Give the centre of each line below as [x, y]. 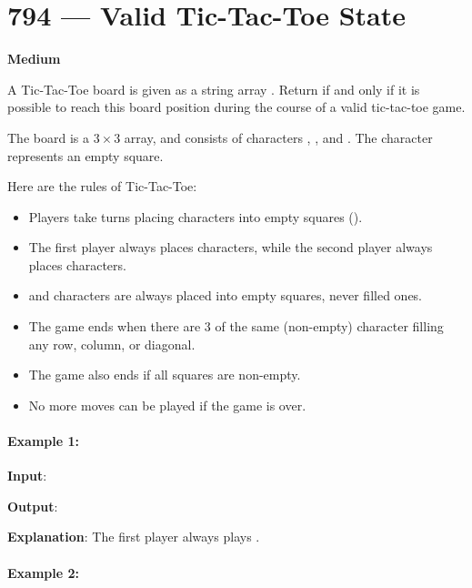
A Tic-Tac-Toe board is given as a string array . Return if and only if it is [214, 89]
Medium [34, 59]
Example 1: [43, 441]
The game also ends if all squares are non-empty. [165, 375]
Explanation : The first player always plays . [134, 537]
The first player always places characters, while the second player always [231, 247]
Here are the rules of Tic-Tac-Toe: [102, 186]
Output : [33, 506]
